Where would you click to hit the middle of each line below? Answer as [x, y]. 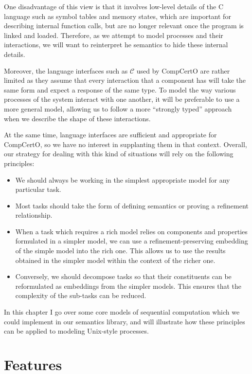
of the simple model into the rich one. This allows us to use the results [120, 251]
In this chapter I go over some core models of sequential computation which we [122, 312]
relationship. [34, 215]
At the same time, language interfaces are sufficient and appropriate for [110, 135]
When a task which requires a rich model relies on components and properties [131, 231]
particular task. [38, 189]
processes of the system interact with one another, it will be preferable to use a [122, 99]
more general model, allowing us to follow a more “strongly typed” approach [118, 108]
